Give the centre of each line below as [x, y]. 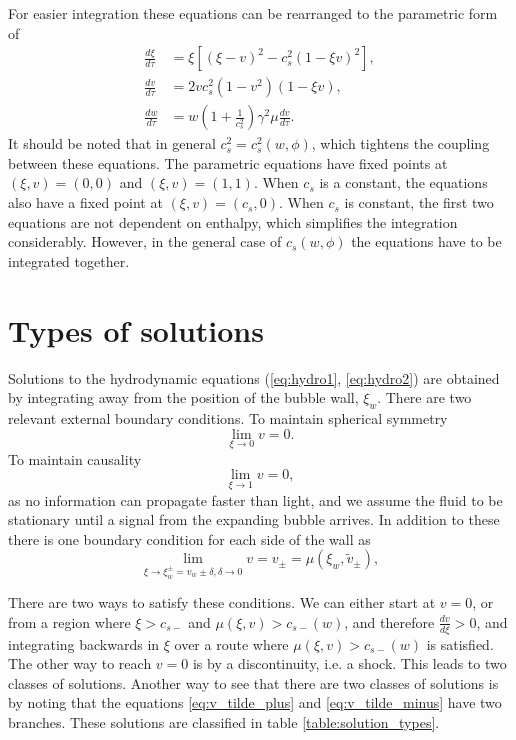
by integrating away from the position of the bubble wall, [183, 397]
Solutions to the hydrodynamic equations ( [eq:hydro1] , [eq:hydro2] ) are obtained [254, 377]
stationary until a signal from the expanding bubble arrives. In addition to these [254, 519]
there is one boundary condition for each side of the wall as [189, 538]
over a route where [231, 643]
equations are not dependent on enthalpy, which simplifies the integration [233, 221]
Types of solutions [136, 329]
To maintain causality [75, 458]
